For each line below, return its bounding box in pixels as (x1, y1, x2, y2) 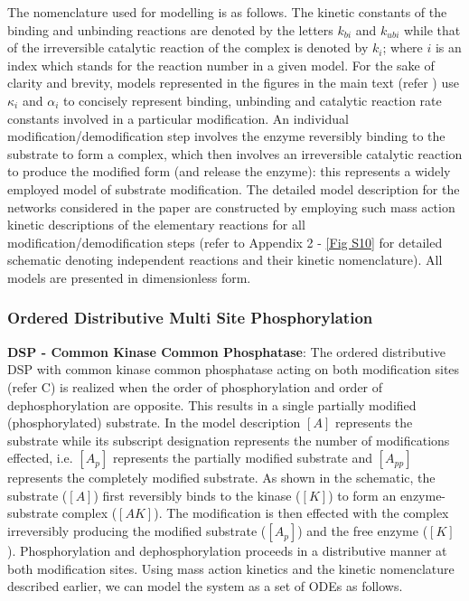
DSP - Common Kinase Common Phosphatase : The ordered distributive (7, 342, 446, 361)
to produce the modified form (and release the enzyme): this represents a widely (7, 162, 451, 181)
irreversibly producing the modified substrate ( (7, 521, 267, 540)
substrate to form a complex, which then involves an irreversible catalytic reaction (7, 144, 463, 163)
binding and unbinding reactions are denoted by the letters (7, 20, 333, 39)
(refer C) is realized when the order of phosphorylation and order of (7, 377, 383, 396)
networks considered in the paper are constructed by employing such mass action (7, 197, 455, 216)
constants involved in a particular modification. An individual (7, 108, 349, 127)
